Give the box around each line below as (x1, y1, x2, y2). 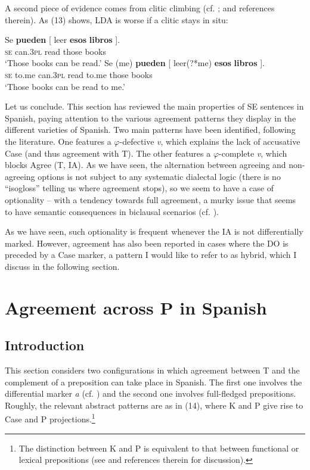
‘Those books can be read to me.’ (5, 80, 126, 92)
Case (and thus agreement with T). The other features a (5, 147, 211, 159)
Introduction (5, 336, 85, 354)
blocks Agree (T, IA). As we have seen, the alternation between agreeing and (5, 158, 286, 171)
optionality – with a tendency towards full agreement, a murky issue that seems (5, 193, 296, 206)
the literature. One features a (5, 135, 111, 147)
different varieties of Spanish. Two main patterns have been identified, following (5, 123, 296, 136)
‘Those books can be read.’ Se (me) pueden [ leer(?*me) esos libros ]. (5, 57, 265, 69)
